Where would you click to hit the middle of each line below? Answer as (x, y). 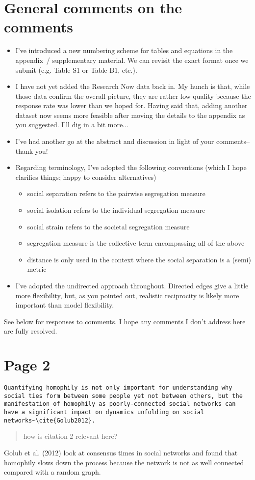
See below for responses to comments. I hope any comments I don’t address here (125, 321)
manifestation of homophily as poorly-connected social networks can (120, 404)
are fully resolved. (31, 331)
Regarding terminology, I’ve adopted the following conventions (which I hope (131, 167)
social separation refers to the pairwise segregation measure (116, 193)
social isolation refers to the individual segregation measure (116, 210)
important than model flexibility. (65, 305)
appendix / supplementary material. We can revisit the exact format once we (132, 60)
